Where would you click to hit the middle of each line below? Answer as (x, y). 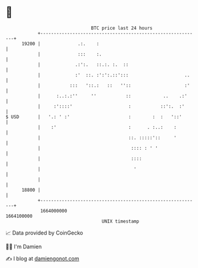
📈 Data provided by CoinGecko (44, 233)
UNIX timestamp (120, 221)
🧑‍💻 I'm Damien (24, 247)
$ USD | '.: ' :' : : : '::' (94, 117)
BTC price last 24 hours (122, 28)
